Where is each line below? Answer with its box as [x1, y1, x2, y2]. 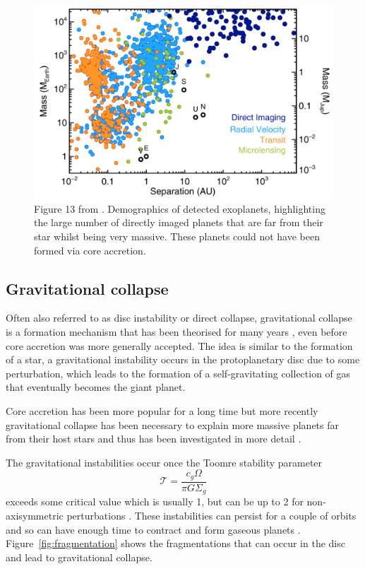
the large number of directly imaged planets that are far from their [34, 215, 323, 230]
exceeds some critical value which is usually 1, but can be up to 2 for [6, 494, 304, 509]
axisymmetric [6, 508, 64, 522]
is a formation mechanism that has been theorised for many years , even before [6, 324, 347, 339]
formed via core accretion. [34, 242, 146, 257]
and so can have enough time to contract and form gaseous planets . [6, 522, 301, 536]
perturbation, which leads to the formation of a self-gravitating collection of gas [6, 365, 351, 380]
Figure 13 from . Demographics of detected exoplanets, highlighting [34, 201, 325, 216]
